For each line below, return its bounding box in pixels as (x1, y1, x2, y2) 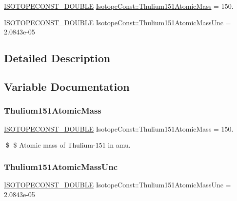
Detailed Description (4, 50, 111, 66)
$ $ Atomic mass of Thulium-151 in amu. (5, 140, 131, 150)
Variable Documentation (4, 79, 130, 94)
